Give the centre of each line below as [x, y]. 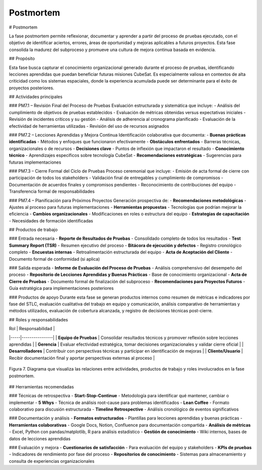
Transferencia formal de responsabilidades [52, 191]
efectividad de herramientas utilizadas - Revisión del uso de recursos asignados [89, 126]
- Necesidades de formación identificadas [51, 220]
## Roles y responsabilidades [38, 319]
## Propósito [22, 59]
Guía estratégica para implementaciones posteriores [61, 288]
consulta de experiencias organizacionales [52, 461]
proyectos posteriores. [32, 88]
